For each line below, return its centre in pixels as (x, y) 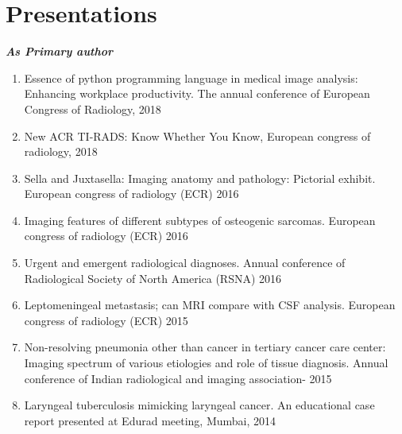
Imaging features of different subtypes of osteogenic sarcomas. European (200, 220)
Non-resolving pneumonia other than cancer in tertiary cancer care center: (205, 347)
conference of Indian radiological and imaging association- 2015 (178, 378)
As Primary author (60, 51)
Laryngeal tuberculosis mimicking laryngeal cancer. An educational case (199, 405)
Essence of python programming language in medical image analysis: (191, 77)
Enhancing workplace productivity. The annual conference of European (197, 93)
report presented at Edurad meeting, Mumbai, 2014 (150, 420)
